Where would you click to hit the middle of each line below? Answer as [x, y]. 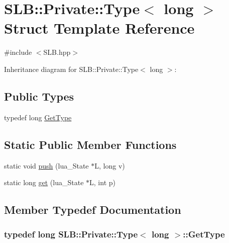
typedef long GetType [38, 117]
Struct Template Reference [99, 28]
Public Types [39, 96]
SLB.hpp [57, 52]
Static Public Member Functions [90, 144]
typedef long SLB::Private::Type [71, 234]
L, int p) [102, 182]
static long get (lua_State [44, 182]
